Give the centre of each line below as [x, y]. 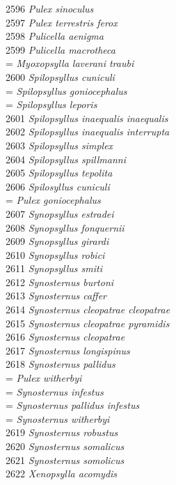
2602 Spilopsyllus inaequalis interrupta [88, 132]
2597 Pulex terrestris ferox [62, 22]
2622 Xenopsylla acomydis [62, 473]
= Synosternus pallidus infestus [73, 405]
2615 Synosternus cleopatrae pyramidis [88, 323]
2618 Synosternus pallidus [61, 364]
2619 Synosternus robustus [62, 432]
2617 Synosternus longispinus [68, 350]
